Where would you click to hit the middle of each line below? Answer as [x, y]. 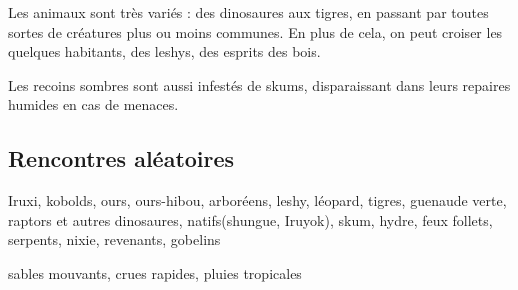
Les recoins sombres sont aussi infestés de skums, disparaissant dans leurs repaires [259, 84]
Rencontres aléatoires [121, 158]
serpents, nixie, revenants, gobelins [114, 239]
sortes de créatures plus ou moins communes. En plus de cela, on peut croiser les [255, 31]
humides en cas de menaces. [93, 104]
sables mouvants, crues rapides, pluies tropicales [155, 272]
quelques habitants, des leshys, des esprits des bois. [164, 51]
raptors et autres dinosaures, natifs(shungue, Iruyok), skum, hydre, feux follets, [250, 219]
